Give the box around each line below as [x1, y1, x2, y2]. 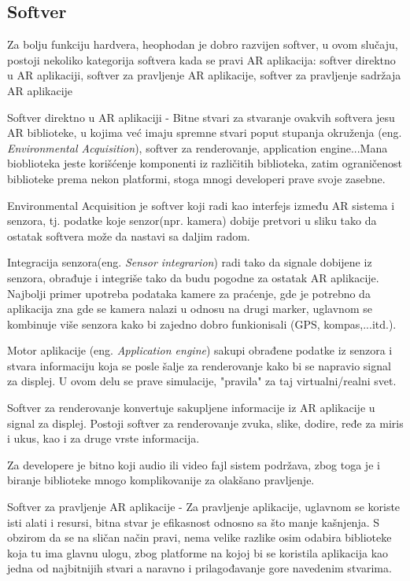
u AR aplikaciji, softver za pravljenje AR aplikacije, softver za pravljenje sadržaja [7, 67, 401, 83]
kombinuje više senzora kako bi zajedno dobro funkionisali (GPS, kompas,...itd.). [7, 315, 397, 332]
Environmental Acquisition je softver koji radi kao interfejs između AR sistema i [7, 197, 395, 213]
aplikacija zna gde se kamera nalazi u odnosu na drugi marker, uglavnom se [7, 300, 372, 317]
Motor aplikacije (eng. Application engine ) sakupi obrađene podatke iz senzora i [7, 342, 393, 359]
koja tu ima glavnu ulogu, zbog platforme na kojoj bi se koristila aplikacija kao [7, 544, 389, 561]
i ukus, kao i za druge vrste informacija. [7, 430, 200, 447]
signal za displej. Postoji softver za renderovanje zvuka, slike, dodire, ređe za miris [7, 414, 404, 431]
